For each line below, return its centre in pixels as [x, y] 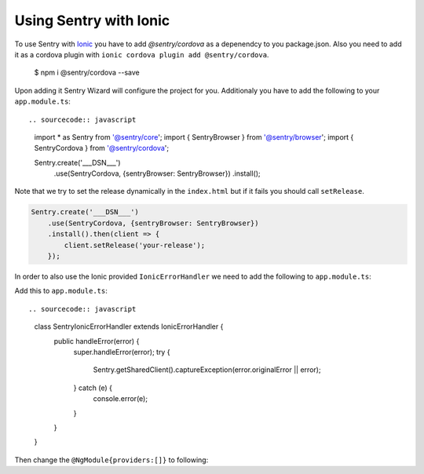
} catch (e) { [93, 388]
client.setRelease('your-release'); [135, 245]
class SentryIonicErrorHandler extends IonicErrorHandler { [129, 326]
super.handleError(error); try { [122, 352]
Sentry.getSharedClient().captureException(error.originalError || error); [207, 370]
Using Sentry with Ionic [92, 20]
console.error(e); [121, 399]
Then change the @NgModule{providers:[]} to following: [111, 460]
